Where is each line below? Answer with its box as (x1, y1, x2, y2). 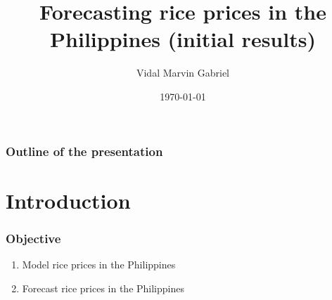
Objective (6, 229, 61, 247)
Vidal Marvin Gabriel (136, 65, 230, 80)
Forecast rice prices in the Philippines (22, 280, 184, 295)
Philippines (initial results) (50, 25, 316, 53)
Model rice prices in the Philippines (22, 257, 176, 272)
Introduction (6, 185, 131, 214)
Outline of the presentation (6, 142, 163, 159)
